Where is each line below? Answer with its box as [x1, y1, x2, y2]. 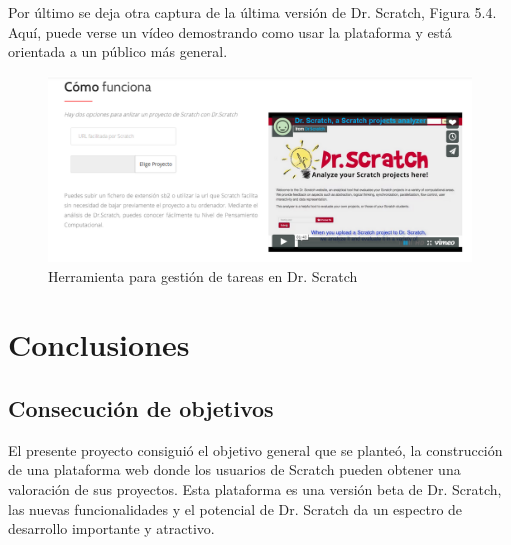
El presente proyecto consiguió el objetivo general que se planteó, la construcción [8, 439, 503, 460]
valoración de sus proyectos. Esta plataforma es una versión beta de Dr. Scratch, [8, 479, 502, 500]
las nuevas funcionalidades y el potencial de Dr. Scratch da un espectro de [8, 498, 463, 519]
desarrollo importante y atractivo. [8, 518, 215, 539]
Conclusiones [8, 324, 190, 365]
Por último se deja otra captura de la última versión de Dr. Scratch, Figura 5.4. [8, 2, 497, 22]
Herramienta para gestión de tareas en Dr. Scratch [48, 265, 358, 286]
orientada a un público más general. [8, 41, 228, 62]
